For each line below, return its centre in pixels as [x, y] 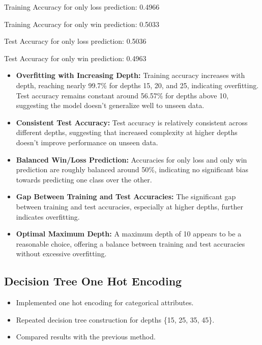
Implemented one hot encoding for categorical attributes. [105, 302]
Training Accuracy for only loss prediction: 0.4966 [82, 7]
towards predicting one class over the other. [84, 179]
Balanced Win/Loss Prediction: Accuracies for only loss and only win [132, 159]
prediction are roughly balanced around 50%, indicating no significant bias [132, 169]
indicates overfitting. [48, 216]
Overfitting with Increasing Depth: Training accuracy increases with [130, 75]
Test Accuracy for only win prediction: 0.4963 [75, 58]
